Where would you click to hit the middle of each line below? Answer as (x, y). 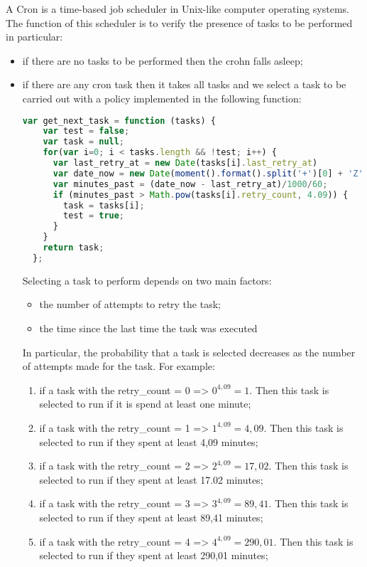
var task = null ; (84, 142)
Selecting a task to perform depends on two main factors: (147, 280)
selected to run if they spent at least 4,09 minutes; (149, 441)
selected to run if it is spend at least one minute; (145, 404)
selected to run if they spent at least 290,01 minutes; (154, 555)
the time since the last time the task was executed (148, 328)
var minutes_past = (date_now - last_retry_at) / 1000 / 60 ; (190, 184)
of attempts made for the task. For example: (119, 366)
